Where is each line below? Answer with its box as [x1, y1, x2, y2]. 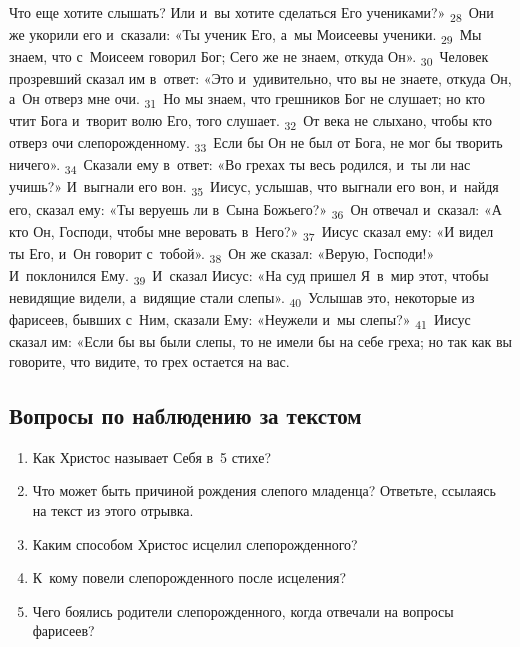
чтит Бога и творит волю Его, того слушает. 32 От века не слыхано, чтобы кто [9, 110, 493, 133]
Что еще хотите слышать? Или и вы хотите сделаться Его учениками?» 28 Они [9, 2, 494, 25]
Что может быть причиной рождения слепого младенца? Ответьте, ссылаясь [32, 480, 496, 501]
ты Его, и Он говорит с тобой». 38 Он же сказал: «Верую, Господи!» [9, 242, 435, 266]
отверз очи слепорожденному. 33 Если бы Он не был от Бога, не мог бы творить [9, 132, 503, 156]
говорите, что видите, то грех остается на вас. [9, 350, 290, 371]
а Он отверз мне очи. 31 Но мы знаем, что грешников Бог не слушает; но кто [9, 87, 486, 111]
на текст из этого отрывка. [32, 499, 194, 520]
